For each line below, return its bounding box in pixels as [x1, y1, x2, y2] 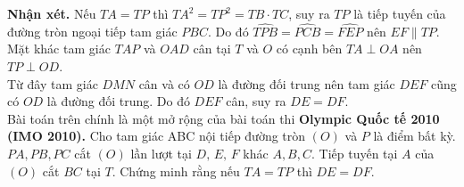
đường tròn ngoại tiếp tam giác [7, 21, 178, 40]
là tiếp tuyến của [353, 4, 446, 22]
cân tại [193, 39, 231, 58]
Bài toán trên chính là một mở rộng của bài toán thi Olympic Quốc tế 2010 [7, 109, 440, 127]
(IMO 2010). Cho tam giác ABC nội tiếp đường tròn [7, 126, 306, 145]
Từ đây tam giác [7, 74, 98, 93]
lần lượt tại [130, 143, 192, 162]
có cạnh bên [276, 39, 343, 58]
